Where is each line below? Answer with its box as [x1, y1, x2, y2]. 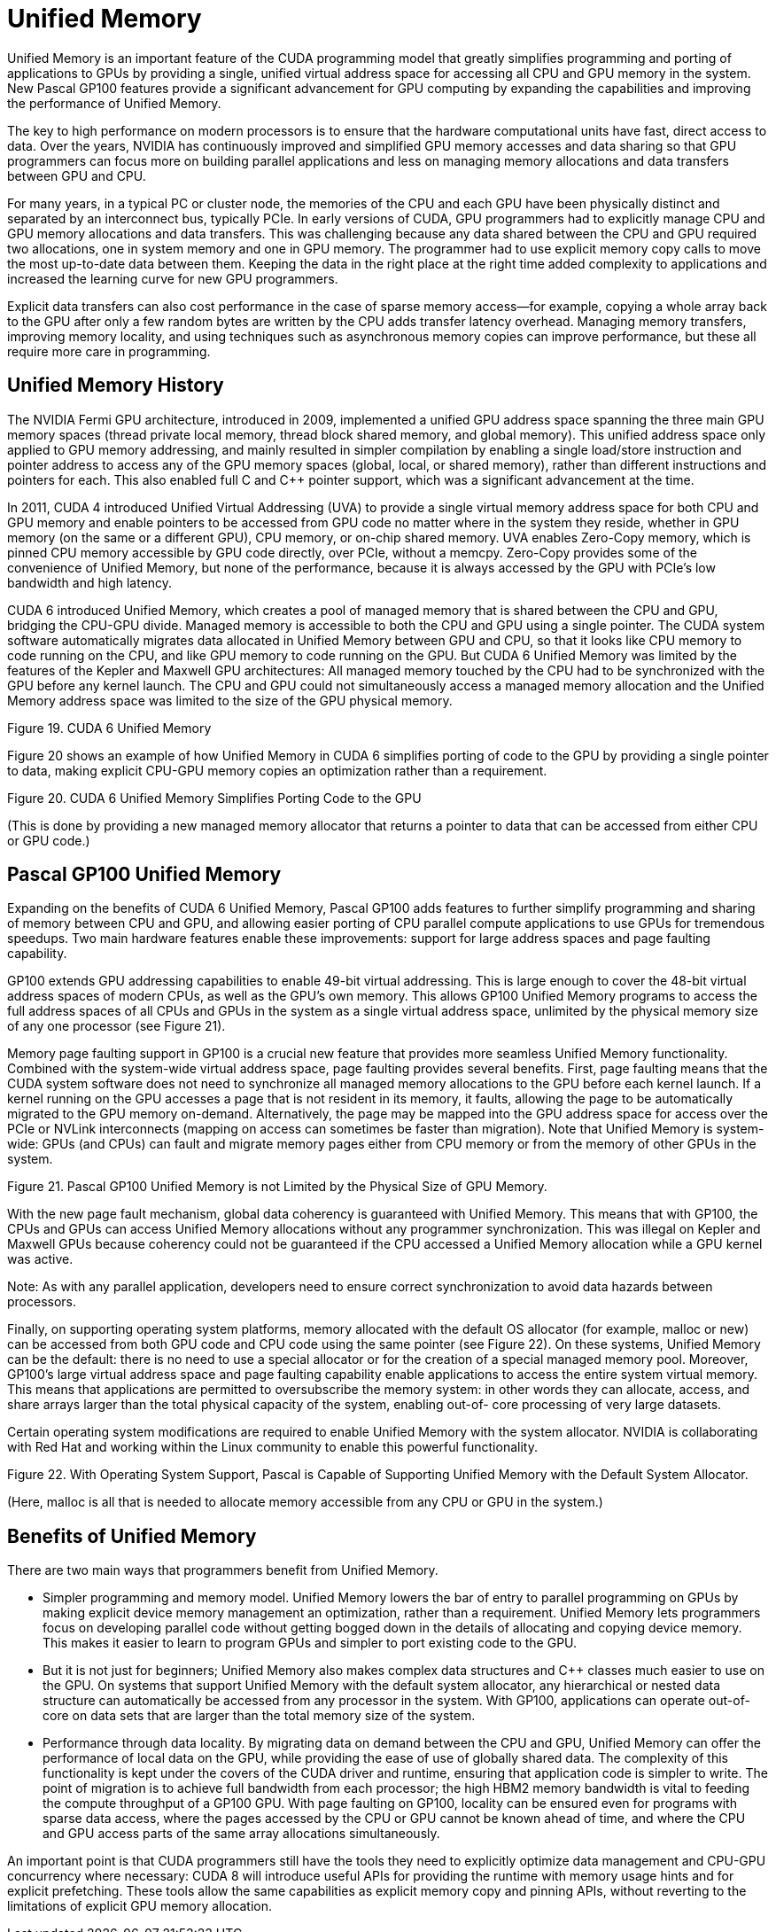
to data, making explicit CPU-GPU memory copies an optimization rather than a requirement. [7, 762, 547, 778]
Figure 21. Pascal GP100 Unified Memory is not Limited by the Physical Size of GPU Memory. [7, 1179, 547, 1195]
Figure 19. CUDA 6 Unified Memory [7, 720, 212, 736]
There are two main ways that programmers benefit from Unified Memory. [7, 1562, 438, 1578]
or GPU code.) [7, 832, 90, 848]
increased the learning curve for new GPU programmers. [7, 270, 338, 286]
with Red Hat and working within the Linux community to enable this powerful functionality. [7, 1439, 538, 1455]
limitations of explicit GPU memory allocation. [7, 1898, 272, 1914]
